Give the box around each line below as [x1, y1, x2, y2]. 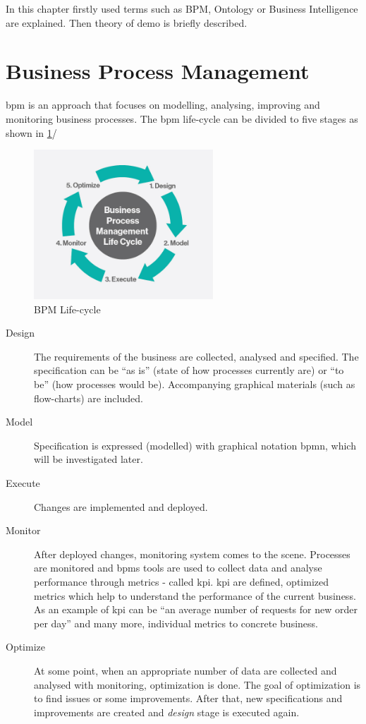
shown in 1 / [6, 125, 57, 140]
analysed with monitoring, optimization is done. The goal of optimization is [34, 677, 361, 692]
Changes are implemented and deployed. [34, 499, 208, 514]
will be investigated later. [34, 452, 143, 466]
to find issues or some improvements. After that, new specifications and [34, 691, 343, 706]
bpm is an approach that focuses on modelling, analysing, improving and [6, 97, 320, 112]
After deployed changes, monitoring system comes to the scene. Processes [34, 546, 350, 561]
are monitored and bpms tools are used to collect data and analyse [34, 560, 322, 575]
